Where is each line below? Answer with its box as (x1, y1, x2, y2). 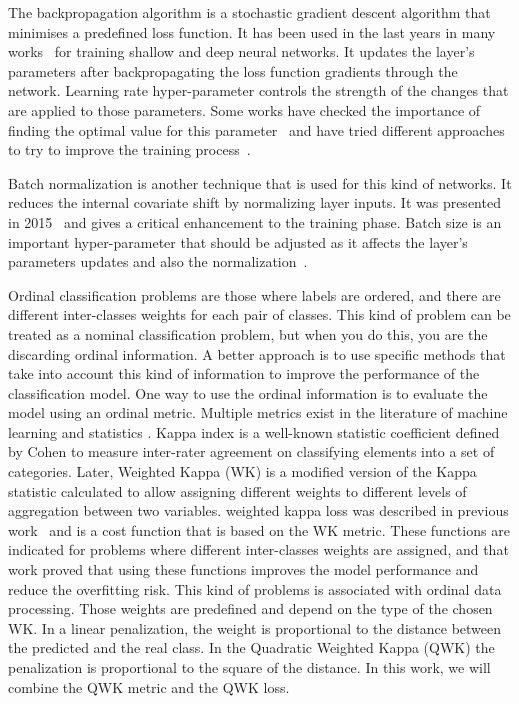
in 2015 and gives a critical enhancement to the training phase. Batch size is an (8, 211, 502, 232)
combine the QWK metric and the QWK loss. (8, 676, 290, 697)
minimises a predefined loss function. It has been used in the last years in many (8, 21, 496, 42)
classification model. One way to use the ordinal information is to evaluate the (8, 382, 488, 403)
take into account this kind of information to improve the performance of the (8, 363, 480, 384)
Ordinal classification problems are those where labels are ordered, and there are (8, 284, 501, 305)
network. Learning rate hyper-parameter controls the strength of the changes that (8, 80, 509, 101)
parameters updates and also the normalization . (8, 251, 308, 272)
